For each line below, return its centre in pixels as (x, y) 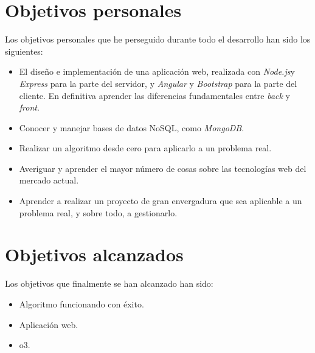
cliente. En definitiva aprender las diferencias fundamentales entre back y (154, 95)
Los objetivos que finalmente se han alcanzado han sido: (109, 283)
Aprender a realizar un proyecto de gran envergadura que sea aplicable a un (161, 201)
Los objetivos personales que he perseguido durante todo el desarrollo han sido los (158, 39)
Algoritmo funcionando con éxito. (81, 303)
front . (29, 107)
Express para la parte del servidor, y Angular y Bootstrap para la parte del (158, 83)
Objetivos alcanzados (94, 254)
